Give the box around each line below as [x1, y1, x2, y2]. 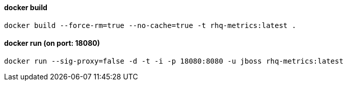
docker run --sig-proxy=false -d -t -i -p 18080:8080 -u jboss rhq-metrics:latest [4, 56, 343, 65]
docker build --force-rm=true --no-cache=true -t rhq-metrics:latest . [4, 21, 297, 30]
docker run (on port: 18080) [4, 39, 100, 48]
